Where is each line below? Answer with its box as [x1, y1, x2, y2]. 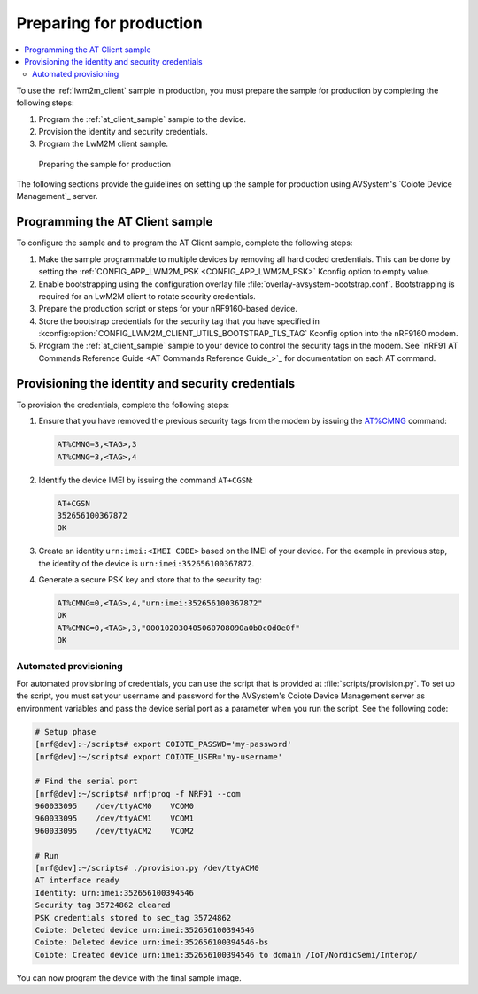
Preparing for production [16, 13, 203, 33]
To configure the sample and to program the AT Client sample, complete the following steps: [16, 237, 353, 248]
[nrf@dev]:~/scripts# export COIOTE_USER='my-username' [35, 751, 283, 761]
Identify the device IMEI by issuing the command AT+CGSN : [38, 474, 254, 485]
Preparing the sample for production [38, 158, 172, 169]
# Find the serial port [35, 776, 139, 787]
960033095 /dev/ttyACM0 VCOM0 [35, 801, 195, 812]
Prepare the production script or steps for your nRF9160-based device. [38, 304, 298, 314]
